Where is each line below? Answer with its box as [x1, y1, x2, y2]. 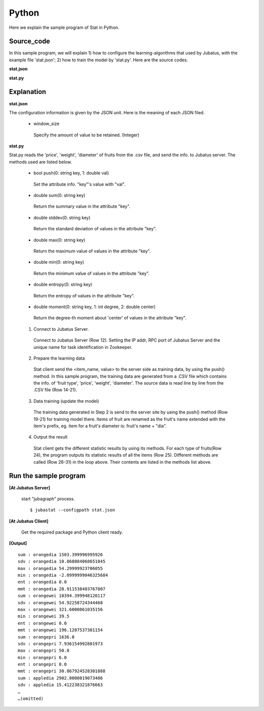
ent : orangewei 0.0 [18, 620, 67, 626]
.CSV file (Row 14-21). [33, 387, 77, 393]
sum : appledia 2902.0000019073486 [18, 675, 103, 681]
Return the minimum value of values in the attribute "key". [33, 270, 150, 276]
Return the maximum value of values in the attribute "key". [33, 248, 151, 254]
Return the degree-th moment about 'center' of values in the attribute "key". [33, 315, 187, 321]
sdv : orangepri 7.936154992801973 [18, 641, 103, 646]
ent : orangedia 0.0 [18, 579, 67, 585]
